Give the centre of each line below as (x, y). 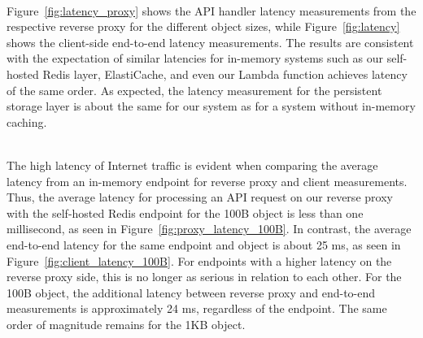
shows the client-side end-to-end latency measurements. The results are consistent (210, 42)
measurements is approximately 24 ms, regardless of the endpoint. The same (197, 308)
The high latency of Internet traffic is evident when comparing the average (192, 165)
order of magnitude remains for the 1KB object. (126, 324)
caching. (27, 121)
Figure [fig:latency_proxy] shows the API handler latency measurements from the (211, 10)
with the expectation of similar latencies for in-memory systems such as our (195, 58)
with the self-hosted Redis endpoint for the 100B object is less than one (185, 212)
